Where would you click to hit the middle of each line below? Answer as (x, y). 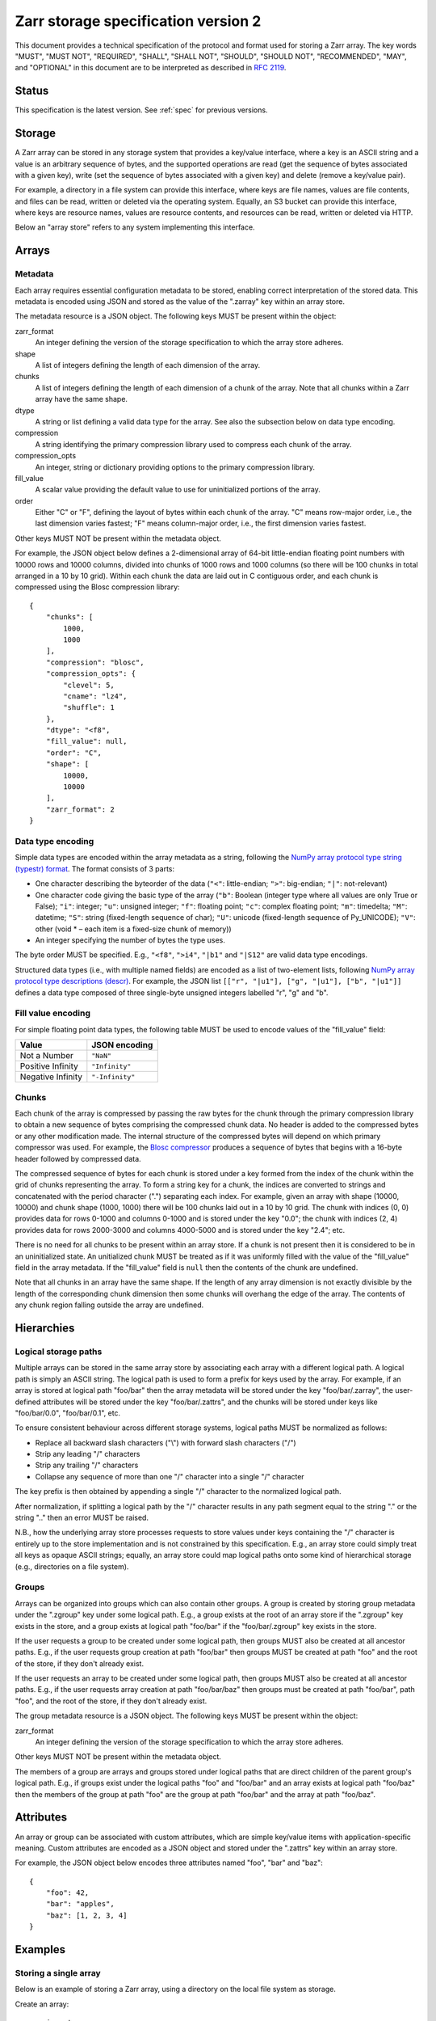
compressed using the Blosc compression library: (98, 587)
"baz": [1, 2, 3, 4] (86, 1915)
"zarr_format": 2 (80, 809)
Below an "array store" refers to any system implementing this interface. (135, 227)
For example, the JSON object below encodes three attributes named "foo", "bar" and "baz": (169, 1863)
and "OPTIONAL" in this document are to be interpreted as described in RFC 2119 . (151, 68)
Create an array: (42, 2004)
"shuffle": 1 (89, 708)
